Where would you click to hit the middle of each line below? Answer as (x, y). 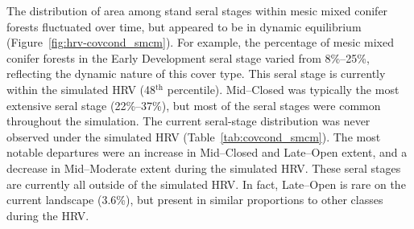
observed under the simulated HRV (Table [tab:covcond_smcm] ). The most (194, 136)
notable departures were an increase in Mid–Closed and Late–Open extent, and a (207, 152)
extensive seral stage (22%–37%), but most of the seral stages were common (194, 105)
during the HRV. (48, 215)
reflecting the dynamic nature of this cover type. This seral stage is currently (196, 74)
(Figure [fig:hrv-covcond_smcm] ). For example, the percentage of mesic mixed (200, 42)
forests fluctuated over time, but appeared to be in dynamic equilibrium (184, 26)
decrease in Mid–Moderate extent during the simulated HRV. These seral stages (204, 168)
